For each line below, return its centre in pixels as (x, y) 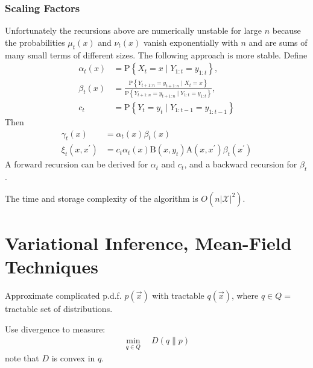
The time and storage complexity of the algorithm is (102, 198)
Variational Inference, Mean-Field (148, 242)
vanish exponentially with (191, 42)
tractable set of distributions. (59, 309)
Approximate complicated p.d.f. (63, 295)
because (286, 30)
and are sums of (278, 42)
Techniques (52, 267)
